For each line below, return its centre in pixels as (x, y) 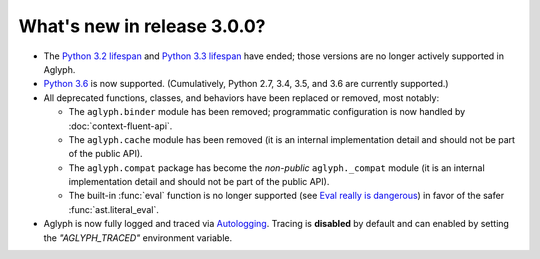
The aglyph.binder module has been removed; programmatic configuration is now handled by (267, 112)
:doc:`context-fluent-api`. (120, 126)
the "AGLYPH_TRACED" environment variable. (138, 237)
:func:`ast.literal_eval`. (113, 209)
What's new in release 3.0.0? (142, 26)
